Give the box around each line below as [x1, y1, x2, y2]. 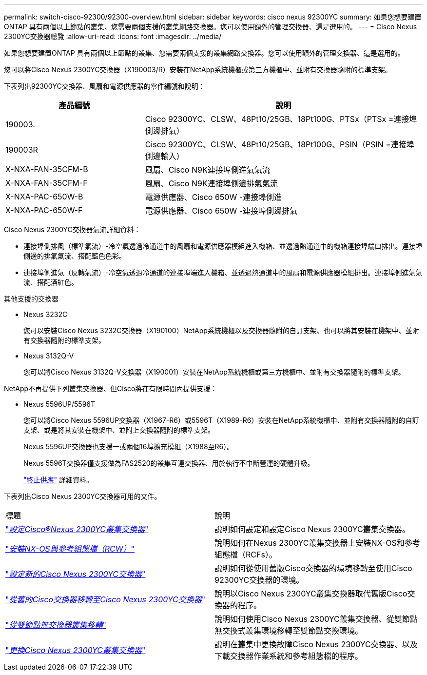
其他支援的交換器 [4, 295, 58, 303]
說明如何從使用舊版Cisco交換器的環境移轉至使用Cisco [214, 563, 412, 573]
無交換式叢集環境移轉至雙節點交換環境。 [214, 626, 363, 635]
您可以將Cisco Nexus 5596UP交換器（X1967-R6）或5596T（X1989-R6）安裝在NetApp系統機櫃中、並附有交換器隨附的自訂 [23, 416, 419, 424]
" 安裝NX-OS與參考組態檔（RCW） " [5, 544, 135, 554]
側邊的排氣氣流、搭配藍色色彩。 [23, 252, 126, 260]
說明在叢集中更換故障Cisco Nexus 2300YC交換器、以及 [214, 639, 418, 649]
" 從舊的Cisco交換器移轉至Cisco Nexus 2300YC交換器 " [5, 595, 206, 604]
